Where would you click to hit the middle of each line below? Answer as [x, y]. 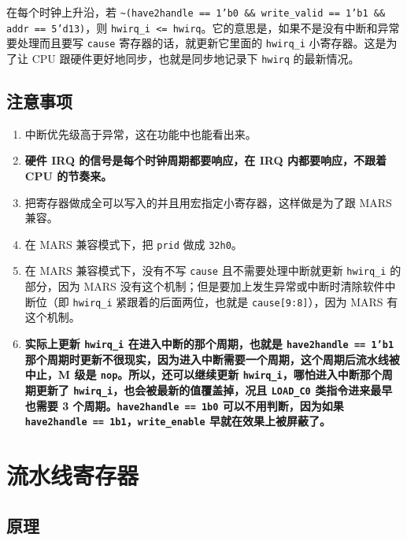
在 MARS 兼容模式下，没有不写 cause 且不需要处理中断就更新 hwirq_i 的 [213, 270]
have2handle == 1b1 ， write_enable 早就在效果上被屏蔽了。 [178, 421]
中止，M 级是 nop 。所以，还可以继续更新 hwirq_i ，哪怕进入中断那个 [203, 374]
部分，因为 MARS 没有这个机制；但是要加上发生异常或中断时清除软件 [205, 286]
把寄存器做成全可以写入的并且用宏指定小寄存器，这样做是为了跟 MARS [208, 202]
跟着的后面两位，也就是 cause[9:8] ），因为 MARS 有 [263, 301]
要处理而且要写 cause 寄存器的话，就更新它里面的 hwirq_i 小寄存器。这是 [196, 43]
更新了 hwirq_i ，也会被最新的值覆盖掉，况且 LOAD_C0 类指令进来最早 [214, 389]
